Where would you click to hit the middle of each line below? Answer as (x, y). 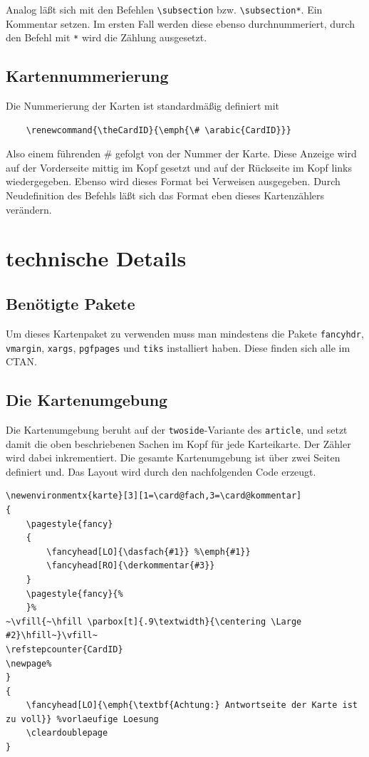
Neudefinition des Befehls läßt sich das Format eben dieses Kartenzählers (165, 195)
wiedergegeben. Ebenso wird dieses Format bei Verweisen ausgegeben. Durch (173, 181)
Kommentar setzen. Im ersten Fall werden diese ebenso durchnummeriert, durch (180, 23)
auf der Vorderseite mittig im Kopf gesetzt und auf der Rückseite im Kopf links (179, 167)
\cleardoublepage (67, 733)
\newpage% (29, 663)
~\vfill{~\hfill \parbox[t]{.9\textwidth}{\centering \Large (154, 621)
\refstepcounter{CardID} (64, 649)
